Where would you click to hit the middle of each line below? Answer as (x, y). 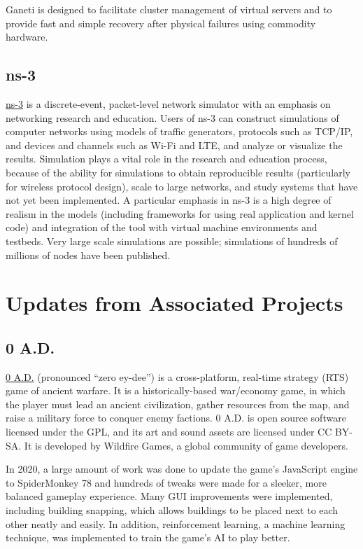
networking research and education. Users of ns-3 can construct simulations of (172, 117)
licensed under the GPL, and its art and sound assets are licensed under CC (169, 432)
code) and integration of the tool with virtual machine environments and (162, 227)
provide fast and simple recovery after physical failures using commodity (161, 23)
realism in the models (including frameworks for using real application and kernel (180, 213)
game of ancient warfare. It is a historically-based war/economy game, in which (176, 390)
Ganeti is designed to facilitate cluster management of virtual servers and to (169, 9)
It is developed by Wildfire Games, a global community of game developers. (186, 445)
